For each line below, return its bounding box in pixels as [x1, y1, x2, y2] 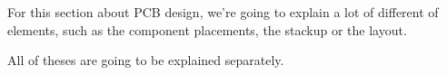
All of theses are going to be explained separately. [7, 51, 284, 70]
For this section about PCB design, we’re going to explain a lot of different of [7, 3, 439, 21]
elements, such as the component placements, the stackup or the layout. [7, 20, 407, 39]
